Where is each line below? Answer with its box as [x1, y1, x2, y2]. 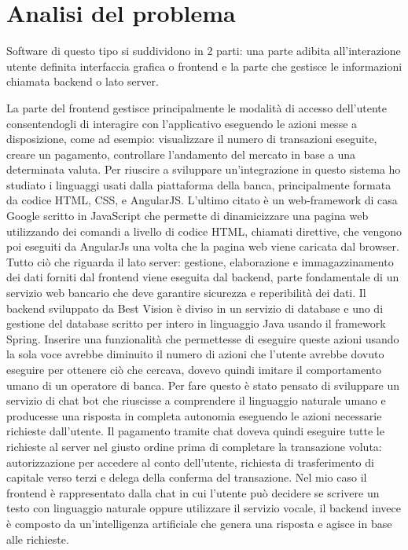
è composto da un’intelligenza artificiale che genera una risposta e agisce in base [6, 515, 392, 531]
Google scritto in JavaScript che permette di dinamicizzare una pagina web [6, 207, 369, 224]
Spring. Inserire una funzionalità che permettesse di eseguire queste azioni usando [6, 330, 399, 346]
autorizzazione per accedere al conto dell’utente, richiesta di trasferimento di [6, 453, 374, 470]
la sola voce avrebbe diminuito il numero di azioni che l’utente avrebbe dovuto [6, 346, 384, 362]
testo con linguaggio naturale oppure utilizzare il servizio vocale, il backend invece [6, 500, 401, 516]
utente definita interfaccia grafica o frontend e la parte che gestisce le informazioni [6, 57, 402, 74]
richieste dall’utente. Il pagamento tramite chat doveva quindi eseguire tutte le [6, 423, 384, 439]
